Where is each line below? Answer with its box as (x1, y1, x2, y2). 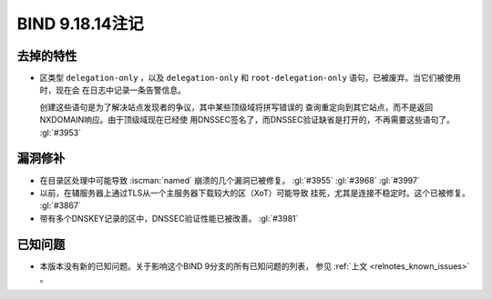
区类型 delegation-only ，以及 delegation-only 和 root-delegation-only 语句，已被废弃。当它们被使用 (39, 73, 462, 84)
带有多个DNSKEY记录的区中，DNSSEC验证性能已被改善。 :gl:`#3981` (39, 213, 299, 224)
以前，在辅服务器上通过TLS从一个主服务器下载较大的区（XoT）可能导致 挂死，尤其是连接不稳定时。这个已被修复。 (39, 187, 471, 198)
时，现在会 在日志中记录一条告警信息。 (39, 85, 186, 95)
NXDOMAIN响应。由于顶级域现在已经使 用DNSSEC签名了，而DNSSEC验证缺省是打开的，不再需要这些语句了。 (39, 115, 455, 125)
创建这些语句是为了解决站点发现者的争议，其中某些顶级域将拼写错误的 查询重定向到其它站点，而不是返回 (39, 101, 433, 113)
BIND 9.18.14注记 (16, 14, 145, 34)
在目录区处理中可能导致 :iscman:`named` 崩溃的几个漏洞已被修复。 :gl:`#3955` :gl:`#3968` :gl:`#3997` (39, 174, 421, 185)
